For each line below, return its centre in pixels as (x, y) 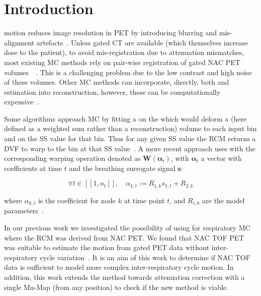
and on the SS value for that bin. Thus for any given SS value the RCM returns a (130, 138)
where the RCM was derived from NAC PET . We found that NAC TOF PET (124, 237)
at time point (144, 200)
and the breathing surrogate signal (122, 168)
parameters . (24, 211)
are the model (224, 200)
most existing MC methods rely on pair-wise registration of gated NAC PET (122, 62)
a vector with (221, 158)
